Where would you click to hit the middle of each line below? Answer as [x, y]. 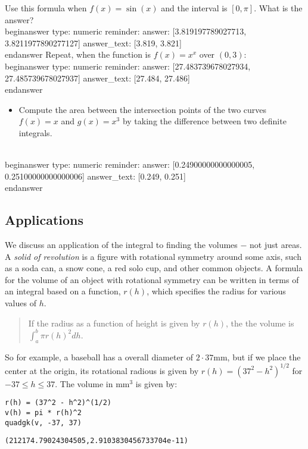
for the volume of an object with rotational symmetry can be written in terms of [152, 279]
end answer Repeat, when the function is [78, 54]
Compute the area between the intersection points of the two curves [143, 109]
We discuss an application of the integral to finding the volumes [121, 245]
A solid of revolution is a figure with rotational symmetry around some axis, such [153, 256]
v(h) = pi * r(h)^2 [43, 412]
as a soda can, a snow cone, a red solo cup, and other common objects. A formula [154, 268]
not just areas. [276, 245]
